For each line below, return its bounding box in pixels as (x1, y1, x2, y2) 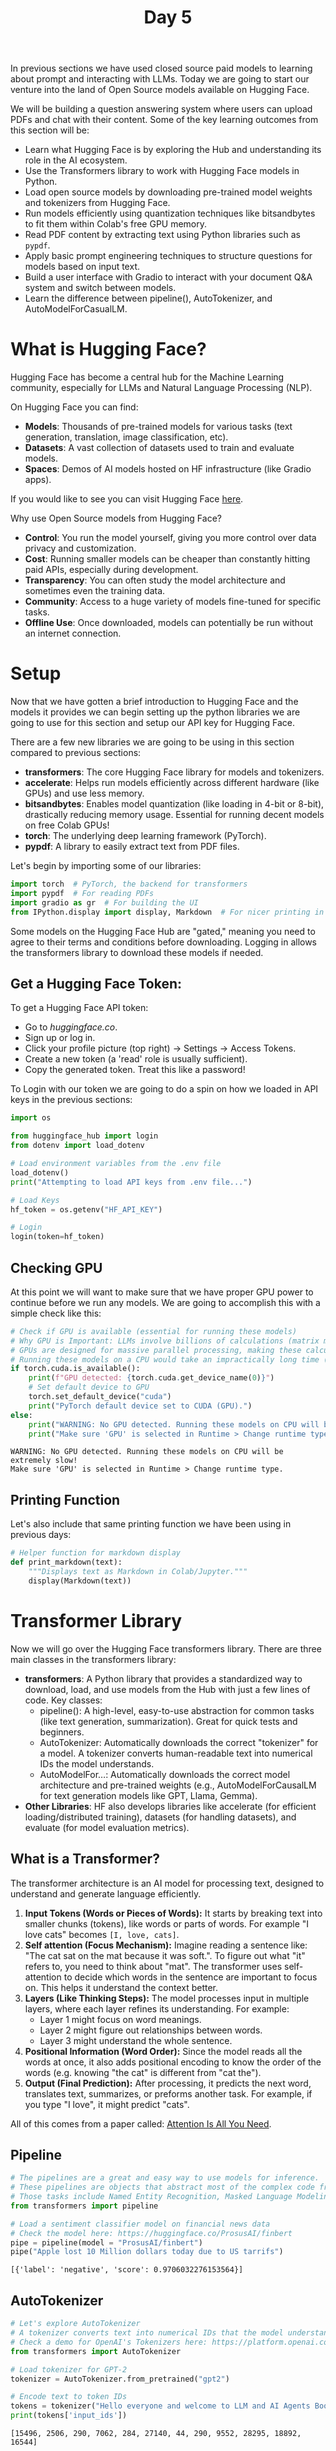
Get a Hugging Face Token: (10, 975, 182, 992)
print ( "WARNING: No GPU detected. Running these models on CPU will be (28, 1419, 333, 1430)
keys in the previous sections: (10, 1094, 133, 1106)
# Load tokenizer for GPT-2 (10, 2364, 128, 2375)
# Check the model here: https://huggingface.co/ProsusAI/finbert (10, 2228, 293, 2238)
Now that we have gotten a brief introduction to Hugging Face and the (10, 696, 299, 708)
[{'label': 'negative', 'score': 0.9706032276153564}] (10, 2265, 244, 2275)
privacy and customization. (24, 542, 137, 555)
